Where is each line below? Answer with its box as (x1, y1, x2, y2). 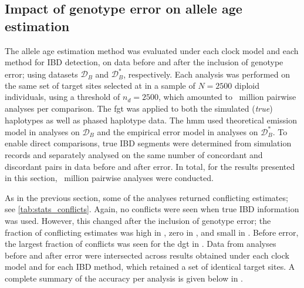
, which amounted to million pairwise (158, 91, 296, 103)
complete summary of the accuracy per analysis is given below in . (5, 272, 243, 284)
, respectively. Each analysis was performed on (123, 68, 290, 80)
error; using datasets (5, 68, 78, 80)
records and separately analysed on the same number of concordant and (5, 148, 263, 160)
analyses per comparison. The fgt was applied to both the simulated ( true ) (5, 102, 273, 115)
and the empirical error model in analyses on (97, 125, 258, 138)
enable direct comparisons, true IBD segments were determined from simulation (5, 137, 292, 149)
